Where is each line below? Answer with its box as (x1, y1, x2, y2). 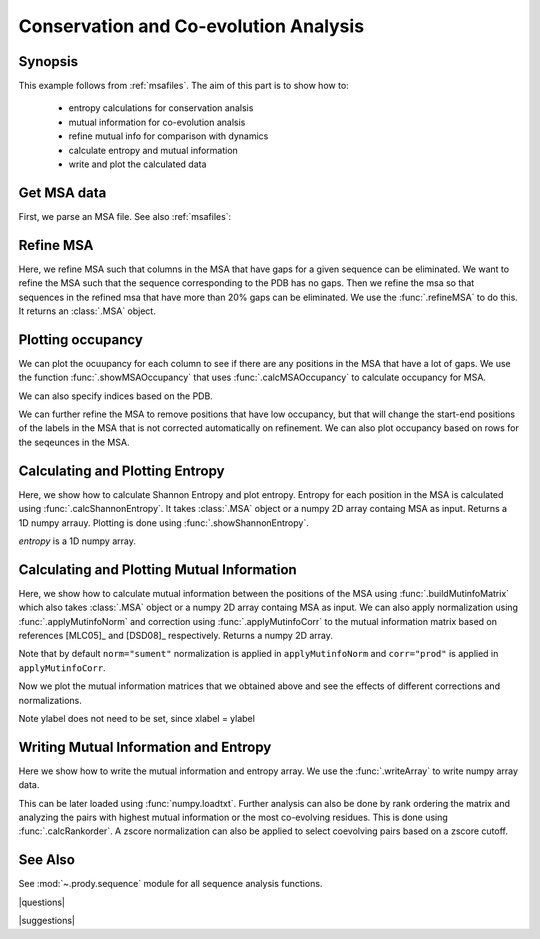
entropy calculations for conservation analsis (68, 102, 254, 114)
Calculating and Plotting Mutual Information (18, 561, 297, 578)
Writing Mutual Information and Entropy (18, 738, 272, 755)
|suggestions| (18, 915, 75, 927)
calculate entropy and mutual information (68, 144, 239, 156)
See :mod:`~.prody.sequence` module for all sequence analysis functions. (18, 878, 323, 890)
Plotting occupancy (18, 331, 144, 348)
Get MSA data (18, 184, 107, 201)
